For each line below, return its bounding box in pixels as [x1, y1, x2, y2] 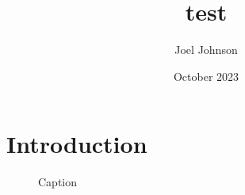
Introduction [6, 128, 147, 160]
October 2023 [173, 67, 239, 84]
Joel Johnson [174, 41, 238, 58]
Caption [38, 174, 78, 190]
